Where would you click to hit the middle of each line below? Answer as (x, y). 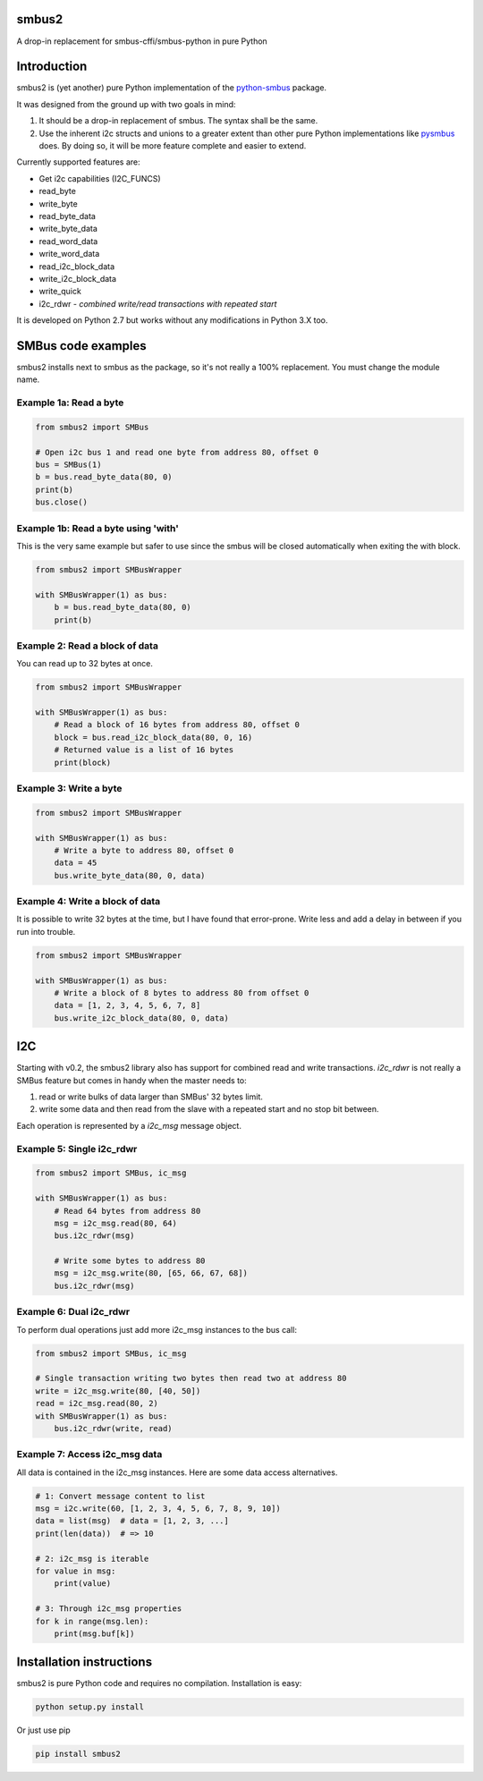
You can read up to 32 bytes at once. (85, 664)
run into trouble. (46, 931)
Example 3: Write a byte (69, 788)
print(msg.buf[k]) (94, 1633)
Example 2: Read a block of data (87, 646)
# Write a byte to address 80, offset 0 (144, 850)
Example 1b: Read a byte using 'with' (97, 528)
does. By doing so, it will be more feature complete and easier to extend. (173, 145)
